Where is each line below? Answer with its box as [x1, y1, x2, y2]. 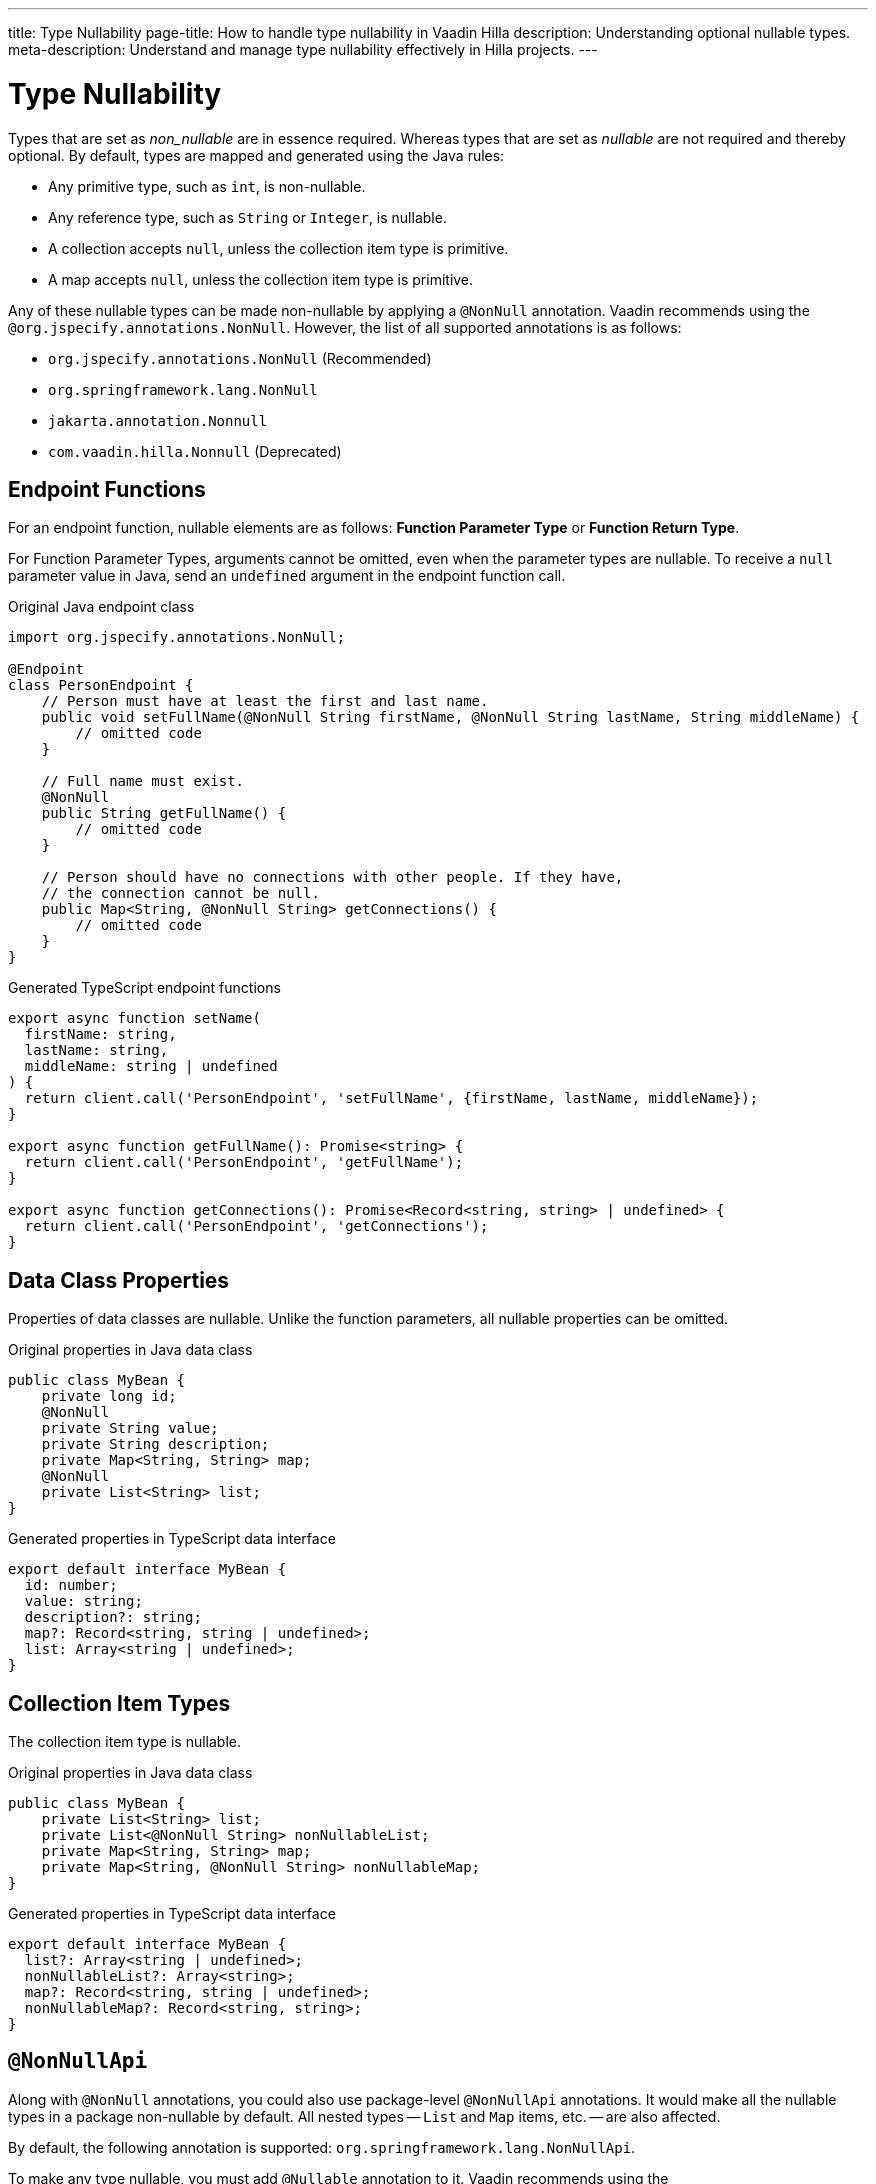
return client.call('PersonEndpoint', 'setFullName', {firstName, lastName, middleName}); [24, 1090, 759, 1107]
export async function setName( [8, 1010, 261, 1027]
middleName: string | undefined [24, 1058, 278, 1075]
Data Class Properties [8, 1267, 230, 1293]
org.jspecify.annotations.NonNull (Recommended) [48, 349, 432, 367]
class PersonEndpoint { [8, 677, 194, 694]
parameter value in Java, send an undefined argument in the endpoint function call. [8, 567, 566, 585]
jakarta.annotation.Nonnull [48, 412, 268, 429]
